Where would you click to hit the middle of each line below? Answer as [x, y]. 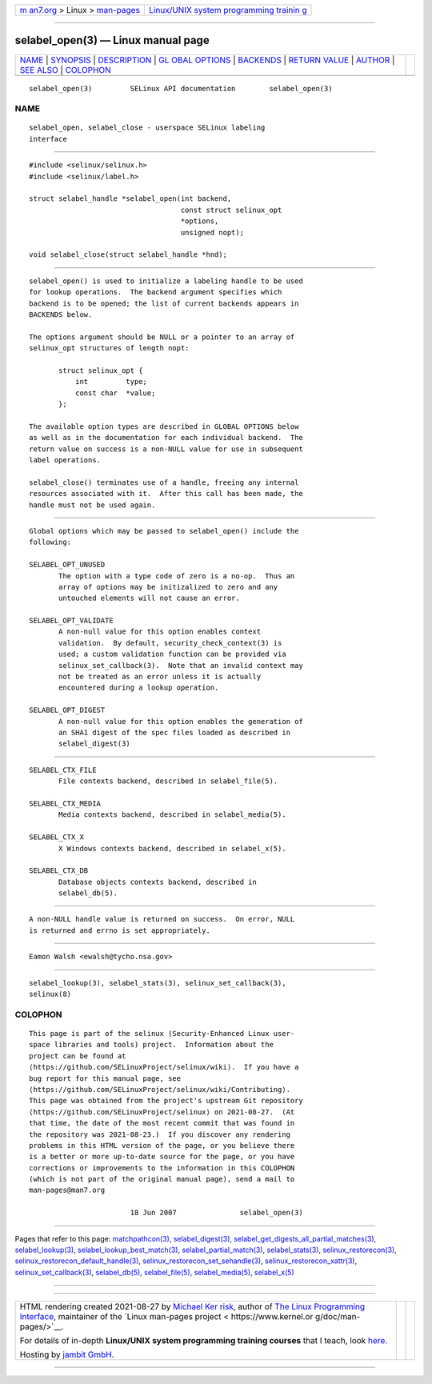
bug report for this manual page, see [105, 1078]
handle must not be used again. [92, 505]
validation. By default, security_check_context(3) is [170, 643]
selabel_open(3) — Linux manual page [112, 40]
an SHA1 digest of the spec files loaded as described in [175, 732]
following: [50, 542]
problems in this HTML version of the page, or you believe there [162, 1145]
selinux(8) [50, 994]
